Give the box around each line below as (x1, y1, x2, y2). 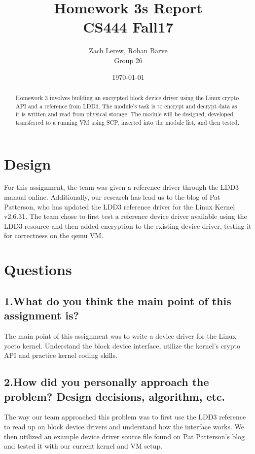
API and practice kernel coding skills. (4, 350, 117, 360)
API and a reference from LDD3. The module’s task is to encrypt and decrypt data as (15, 102, 237, 110)
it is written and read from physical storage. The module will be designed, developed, (15, 110, 235, 118)
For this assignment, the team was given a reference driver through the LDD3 (4, 182, 239, 192)
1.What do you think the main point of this (4, 293, 231, 308)
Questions (4, 259, 72, 279)
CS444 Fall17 (83, 17, 174, 37)
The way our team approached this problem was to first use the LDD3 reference (4, 412, 246, 422)
